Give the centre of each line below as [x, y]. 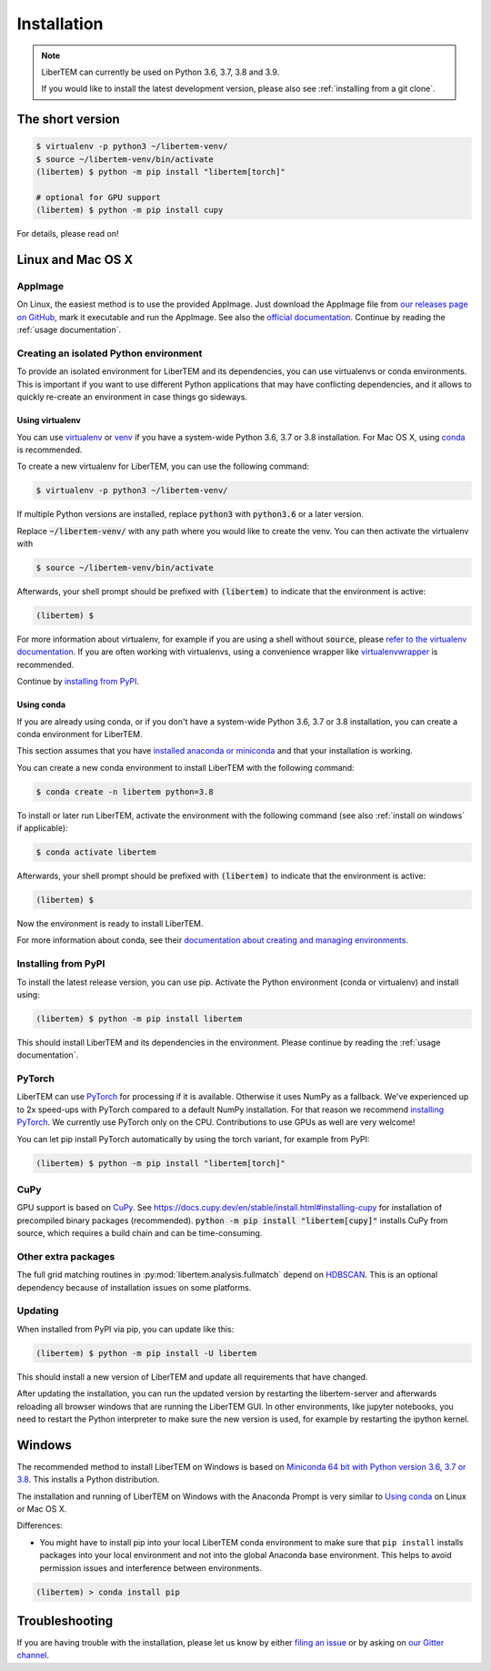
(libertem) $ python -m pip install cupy [130, 210]
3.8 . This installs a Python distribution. [88, 1480]
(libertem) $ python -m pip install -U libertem [146, 1353]
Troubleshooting [65, 1620]
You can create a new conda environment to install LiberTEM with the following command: [185, 767]
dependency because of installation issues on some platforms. [134, 1287]
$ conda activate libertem [96, 852]
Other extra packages [66, 1256]
